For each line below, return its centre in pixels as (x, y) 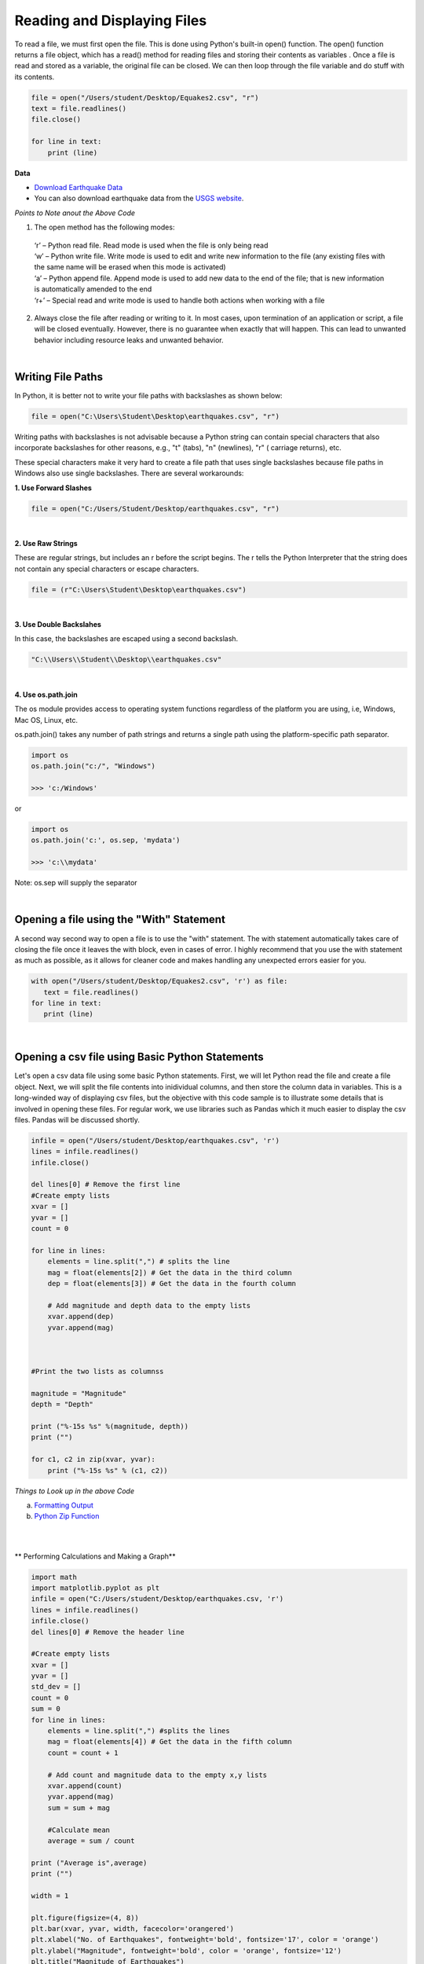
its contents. (35, 77)
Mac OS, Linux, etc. (46, 720)
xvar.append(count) (85, 1786)
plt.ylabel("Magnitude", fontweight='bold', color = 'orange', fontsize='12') (186, 1951)
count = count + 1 (83, 1753)
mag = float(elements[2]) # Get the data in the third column (170, 1272)
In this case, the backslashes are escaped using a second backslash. (126, 639)
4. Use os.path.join (46, 694)
